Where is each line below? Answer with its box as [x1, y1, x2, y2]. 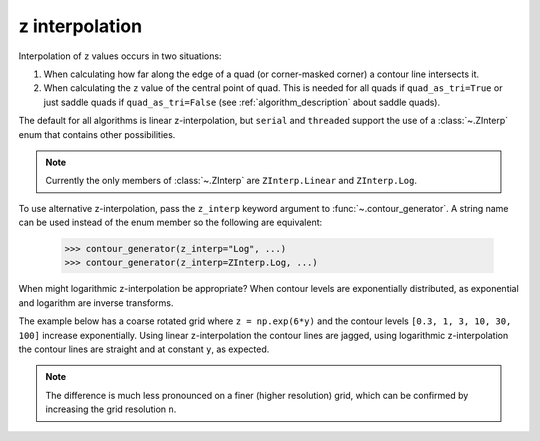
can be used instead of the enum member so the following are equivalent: [18, 216, 323, 229]
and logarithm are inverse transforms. [18, 296, 174, 309]
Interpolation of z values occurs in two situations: [18, 50, 222, 62]
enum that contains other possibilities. [18, 128, 176, 140]
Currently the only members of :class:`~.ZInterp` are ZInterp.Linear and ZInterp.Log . [45, 175, 417, 187]
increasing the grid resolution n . [45, 403, 177, 415]
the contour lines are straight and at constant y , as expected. [18, 343, 270, 355]
